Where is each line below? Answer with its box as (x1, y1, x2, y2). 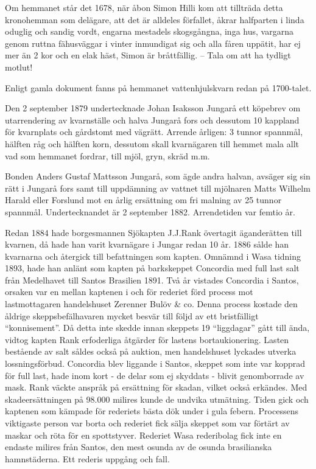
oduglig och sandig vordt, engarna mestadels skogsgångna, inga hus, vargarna (5, 25, 293, 38)
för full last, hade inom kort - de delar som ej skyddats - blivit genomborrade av (5, 369, 304, 381)
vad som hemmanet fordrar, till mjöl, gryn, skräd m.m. (5, 149, 210, 162)
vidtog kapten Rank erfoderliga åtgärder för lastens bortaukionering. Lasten (5, 333, 289, 346)
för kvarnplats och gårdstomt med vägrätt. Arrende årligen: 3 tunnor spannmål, (5, 125, 303, 138)
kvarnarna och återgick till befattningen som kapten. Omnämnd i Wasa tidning (5, 249, 301, 262)
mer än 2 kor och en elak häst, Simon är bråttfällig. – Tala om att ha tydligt (5, 49, 291, 61)
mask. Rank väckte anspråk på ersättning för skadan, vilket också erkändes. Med (5, 381, 307, 394)
